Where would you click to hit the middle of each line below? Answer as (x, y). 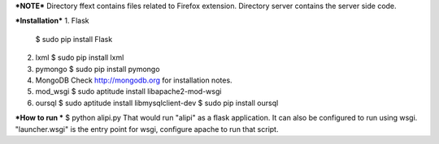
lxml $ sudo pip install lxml (80, 57)
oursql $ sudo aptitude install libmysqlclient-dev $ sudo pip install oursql (157, 103)
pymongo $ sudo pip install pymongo (98, 69)
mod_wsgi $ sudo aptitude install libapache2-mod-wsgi (128, 91)
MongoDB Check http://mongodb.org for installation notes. (134, 80)
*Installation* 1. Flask (52, 21)
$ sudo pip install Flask (74, 39)
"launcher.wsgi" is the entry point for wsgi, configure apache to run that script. (147, 129)
